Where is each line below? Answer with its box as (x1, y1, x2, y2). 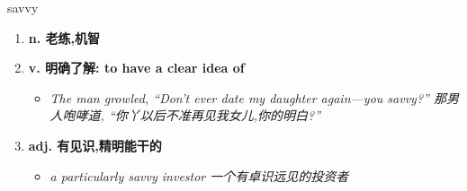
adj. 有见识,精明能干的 (28, 135, 162, 154)
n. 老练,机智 (28, 28, 101, 47)
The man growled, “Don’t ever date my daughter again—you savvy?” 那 (49, 88, 446, 107)
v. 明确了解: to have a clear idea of (28, 58, 245, 77)
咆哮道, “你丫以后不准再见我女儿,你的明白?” (62, 106, 321, 125)
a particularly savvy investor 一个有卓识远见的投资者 (49, 166, 349, 185)
